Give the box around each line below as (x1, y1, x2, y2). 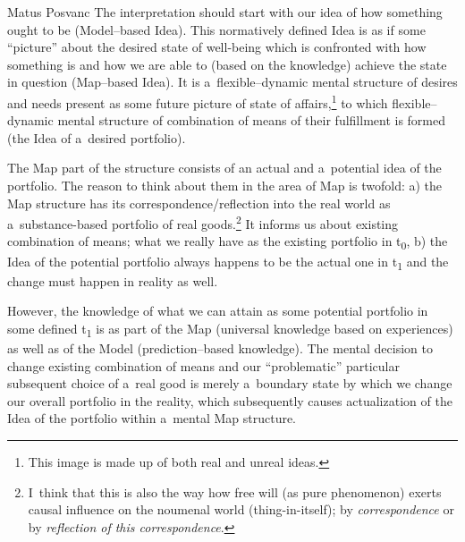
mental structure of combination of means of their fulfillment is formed (57, 111, 446, 130)
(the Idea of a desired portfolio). (7, 128, 186, 147)
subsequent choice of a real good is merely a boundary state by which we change (7, 374, 452, 393)
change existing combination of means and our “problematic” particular (7, 356, 400, 375)
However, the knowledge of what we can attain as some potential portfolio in (7, 301, 428, 320)
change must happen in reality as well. (7, 271, 218, 290)
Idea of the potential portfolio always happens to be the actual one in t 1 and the (7, 251, 449, 273)
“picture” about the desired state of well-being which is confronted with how (7, 38, 427, 56)
